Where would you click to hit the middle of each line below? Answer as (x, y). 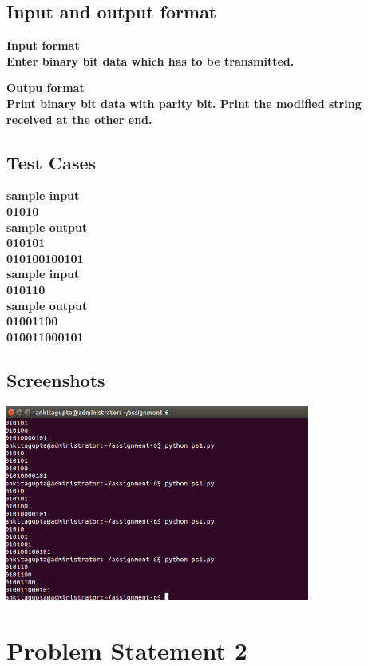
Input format (43, 45)
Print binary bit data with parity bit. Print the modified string (184, 103)
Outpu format (46, 88)
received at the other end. (79, 119)
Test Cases (51, 162)
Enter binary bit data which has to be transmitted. (150, 60)
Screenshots (56, 379)
